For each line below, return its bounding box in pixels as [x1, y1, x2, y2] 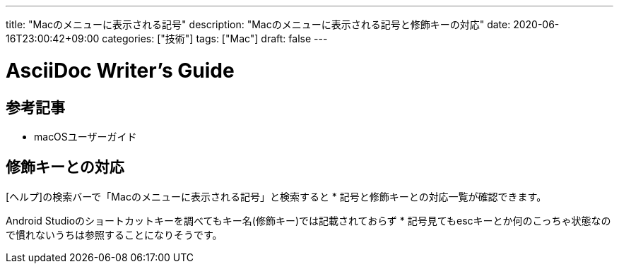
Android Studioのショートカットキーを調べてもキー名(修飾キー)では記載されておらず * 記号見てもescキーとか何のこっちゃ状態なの [6, 214, 611, 227]
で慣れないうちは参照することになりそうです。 [6, 228, 223, 241]
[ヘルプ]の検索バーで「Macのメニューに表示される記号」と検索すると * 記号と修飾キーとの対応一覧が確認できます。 [6, 190, 547, 203]
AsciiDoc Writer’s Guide [6, 58, 235, 83]
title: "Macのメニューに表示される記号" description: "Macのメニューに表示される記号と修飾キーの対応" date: [6, 18, 511, 30]
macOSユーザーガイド [34, 130, 137, 143]
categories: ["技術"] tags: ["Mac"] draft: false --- [102, 32, 328, 44]
